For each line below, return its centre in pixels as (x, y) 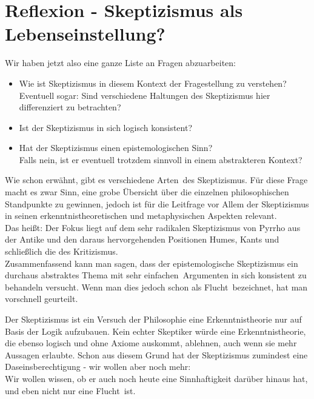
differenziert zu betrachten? (70, 107)
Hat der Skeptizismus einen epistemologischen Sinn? (116, 148)
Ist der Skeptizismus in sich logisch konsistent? (106, 127)
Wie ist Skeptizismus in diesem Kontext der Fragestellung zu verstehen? (153, 83)
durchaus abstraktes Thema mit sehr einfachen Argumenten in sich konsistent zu (156, 275)
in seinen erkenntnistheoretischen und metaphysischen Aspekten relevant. (141, 216)
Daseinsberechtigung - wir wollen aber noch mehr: (98, 367)
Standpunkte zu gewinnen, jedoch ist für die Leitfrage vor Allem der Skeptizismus (157, 203)
